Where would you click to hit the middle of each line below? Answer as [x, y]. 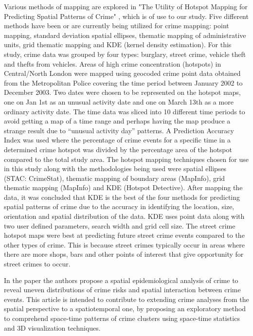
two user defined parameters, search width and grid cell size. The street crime [120, 225]
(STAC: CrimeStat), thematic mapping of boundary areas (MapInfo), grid [115, 178]
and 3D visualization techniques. [52, 327]
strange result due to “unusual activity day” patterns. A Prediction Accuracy [119, 130]
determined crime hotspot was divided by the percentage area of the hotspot [118, 149]
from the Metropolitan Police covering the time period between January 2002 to [123, 82]
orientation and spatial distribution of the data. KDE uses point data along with [124, 216]
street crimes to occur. [37, 264]
